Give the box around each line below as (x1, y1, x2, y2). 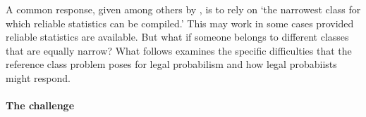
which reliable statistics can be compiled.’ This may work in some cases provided (6, 15, 354, 30)
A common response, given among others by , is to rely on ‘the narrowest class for (6, 2, 361, 16)
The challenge (6, 98, 75, 113)
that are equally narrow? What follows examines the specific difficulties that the (6, 43, 352, 57)
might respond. (6, 70, 71, 85)
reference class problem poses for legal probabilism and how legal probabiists (6, 57, 337, 71)
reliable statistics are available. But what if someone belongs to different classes (6, 29, 349, 44)
